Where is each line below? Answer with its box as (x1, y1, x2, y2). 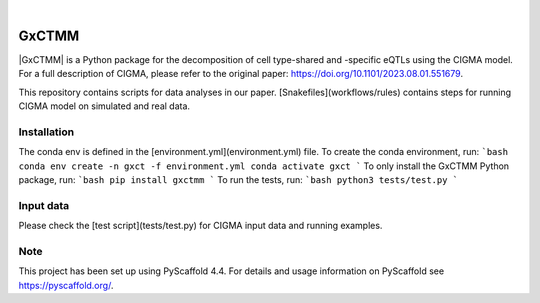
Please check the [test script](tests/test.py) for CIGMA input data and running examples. (18, 220, 383, 232)
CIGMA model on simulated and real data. (18, 100, 190, 112)
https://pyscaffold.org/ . (18, 279, 114, 291)
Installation (18, 125, 75, 139)
